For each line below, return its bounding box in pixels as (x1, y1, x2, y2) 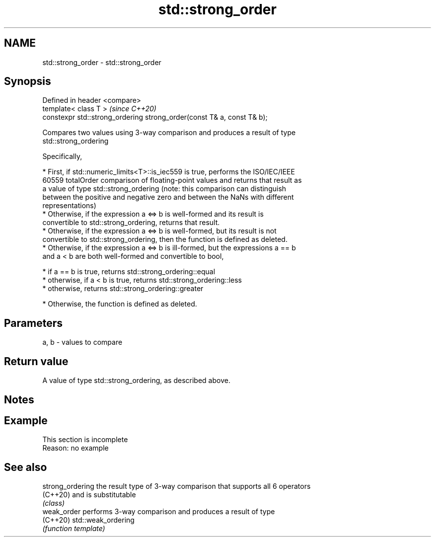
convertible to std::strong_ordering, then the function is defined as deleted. (42, 235, 288, 244)
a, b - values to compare (42, 338, 123, 347)
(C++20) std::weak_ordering (42, 516, 135, 525)
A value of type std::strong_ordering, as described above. (42, 376, 230, 385)
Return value (4, 355, 69, 368)
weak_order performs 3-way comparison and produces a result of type (42, 507, 275, 516)
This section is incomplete (42, 435, 128, 444)
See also (4, 461, 47, 473)
